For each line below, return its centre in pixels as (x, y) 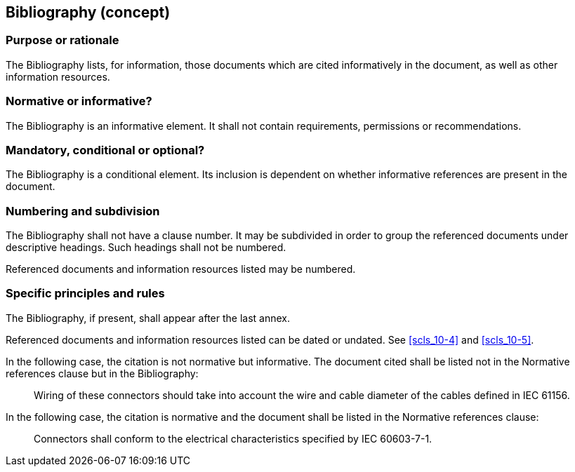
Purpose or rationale (62, 40)
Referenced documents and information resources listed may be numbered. (181, 269)
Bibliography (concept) (88, 12)
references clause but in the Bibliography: (102, 373)
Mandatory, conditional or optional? (105, 150)
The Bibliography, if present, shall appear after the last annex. (148, 318)
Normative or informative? (79, 101)
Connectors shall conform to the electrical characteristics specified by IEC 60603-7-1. (233, 438)
